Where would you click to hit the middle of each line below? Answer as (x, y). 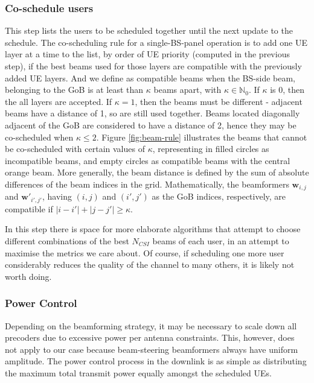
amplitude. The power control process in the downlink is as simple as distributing (156, 361)
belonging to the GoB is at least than (74, 90)
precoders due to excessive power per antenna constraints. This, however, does (150, 337)
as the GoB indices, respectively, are (219, 196)
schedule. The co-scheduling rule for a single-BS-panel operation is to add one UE (156, 42)
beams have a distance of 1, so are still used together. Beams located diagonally (152, 113)
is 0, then (287, 90)
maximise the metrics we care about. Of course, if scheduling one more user (145, 252)
